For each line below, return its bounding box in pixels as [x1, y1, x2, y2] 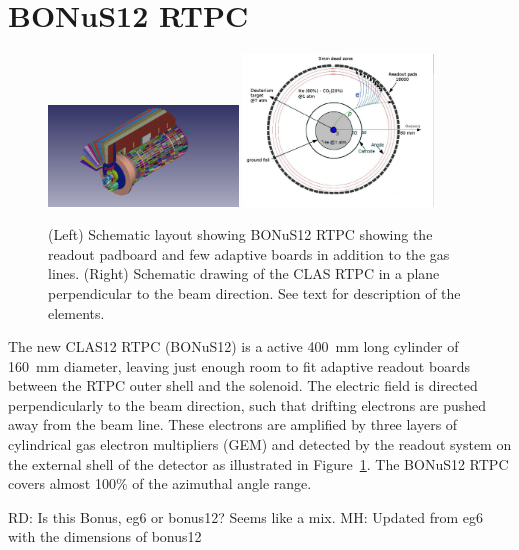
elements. [48, 302, 105, 323]
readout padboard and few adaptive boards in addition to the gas [48, 243, 450, 264]
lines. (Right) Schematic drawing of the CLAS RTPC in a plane [48, 263, 440, 284]
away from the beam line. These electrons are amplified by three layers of [8, 414, 458, 435]
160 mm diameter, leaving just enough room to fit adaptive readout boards [8, 355, 470, 376]
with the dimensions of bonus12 [8, 526, 202, 547]
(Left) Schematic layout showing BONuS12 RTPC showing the [48, 224, 433, 245]
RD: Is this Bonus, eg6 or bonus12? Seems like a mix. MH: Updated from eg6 [8, 506, 484, 527]
